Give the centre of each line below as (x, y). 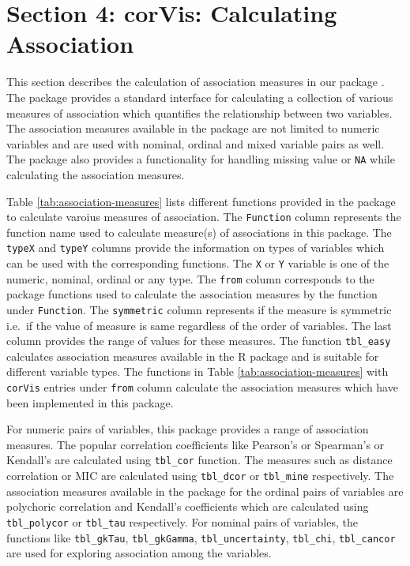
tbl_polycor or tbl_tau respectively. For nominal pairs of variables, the (182, 521)
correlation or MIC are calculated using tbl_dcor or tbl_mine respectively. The (200, 476)
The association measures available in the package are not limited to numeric (193, 128)
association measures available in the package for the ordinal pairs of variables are (205, 491)
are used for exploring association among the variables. (139, 553)
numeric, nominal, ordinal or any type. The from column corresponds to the (190, 278)
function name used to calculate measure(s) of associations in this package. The (199, 232)
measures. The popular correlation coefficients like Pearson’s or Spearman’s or (196, 444)
